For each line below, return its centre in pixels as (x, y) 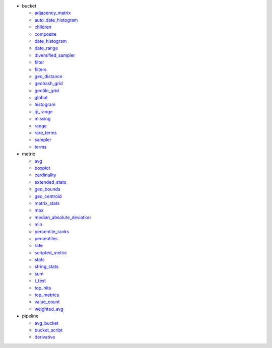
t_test (40, 281)
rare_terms (46, 133)
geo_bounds (47, 189)
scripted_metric (51, 252)
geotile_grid (47, 90)
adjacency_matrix (53, 13)
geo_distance (48, 76)
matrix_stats (47, 203)
